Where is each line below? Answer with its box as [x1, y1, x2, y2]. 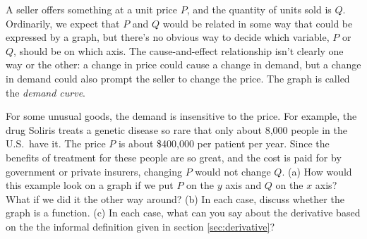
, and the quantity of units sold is [186, 2, 332, 16]
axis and [225, 178, 262, 192]
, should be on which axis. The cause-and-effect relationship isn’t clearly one [13, 43, 344, 58]
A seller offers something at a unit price [6, 2, 177, 16]
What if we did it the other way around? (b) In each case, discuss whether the [6, 191, 344, 206]
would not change [195, 164, 271, 178]
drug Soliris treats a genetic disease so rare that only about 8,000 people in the [6, 122, 347, 137]
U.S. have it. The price [6, 136, 106, 151]
